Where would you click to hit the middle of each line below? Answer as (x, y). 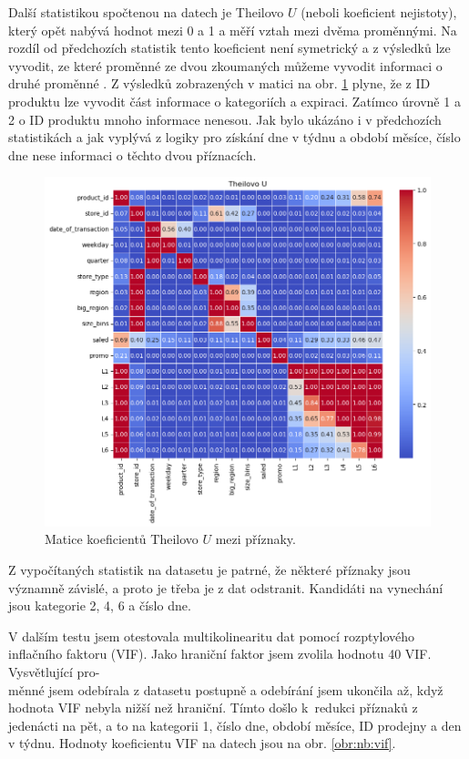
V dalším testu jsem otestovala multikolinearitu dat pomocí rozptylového (212, 636)
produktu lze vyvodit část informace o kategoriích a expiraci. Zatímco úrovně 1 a (234, 101)
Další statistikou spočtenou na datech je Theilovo (146, 12)
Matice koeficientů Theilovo (122, 539)
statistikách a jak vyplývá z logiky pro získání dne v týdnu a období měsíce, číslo (234, 137)
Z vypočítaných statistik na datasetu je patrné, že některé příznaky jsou (209, 569)
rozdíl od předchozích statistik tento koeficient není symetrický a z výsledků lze (229, 48)
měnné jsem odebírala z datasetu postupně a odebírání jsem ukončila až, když (226, 689)
